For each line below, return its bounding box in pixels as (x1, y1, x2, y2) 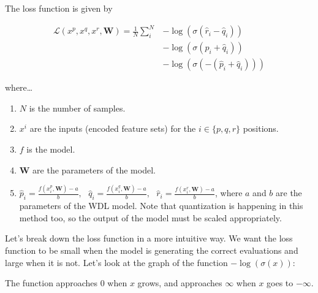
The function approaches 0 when (5, 276, 127, 289)
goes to (267, 276, 293, 289)
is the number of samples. (29, 101, 126, 114)
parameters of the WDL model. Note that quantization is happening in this (19, 199, 303, 212)
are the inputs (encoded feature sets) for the (29, 122, 196, 135)
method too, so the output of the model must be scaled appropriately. (19, 211, 282, 224)
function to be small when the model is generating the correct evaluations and (5, 244, 298, 257)
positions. (243, 122, 279, 135)
